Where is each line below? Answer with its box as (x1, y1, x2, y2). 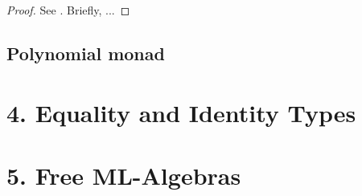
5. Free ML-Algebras (6, 158, 241, 191)
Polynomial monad (6, 40, 165, 65)
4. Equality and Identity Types (6, 96, 356, 129)
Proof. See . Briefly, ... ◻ (6, 2, 130, 18)
